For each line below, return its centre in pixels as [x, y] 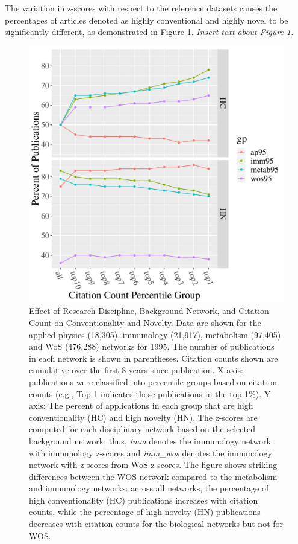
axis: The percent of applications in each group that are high [141, 405]
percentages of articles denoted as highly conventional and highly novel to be [147, 20]
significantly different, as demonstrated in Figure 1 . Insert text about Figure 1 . [149, 32]
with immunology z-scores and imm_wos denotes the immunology [151, 453]
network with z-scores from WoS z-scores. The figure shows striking [153, 465]
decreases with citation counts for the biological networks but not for [156, 524]
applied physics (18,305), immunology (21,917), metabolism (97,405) [155, 334]
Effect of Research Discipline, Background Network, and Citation [149, 311]
